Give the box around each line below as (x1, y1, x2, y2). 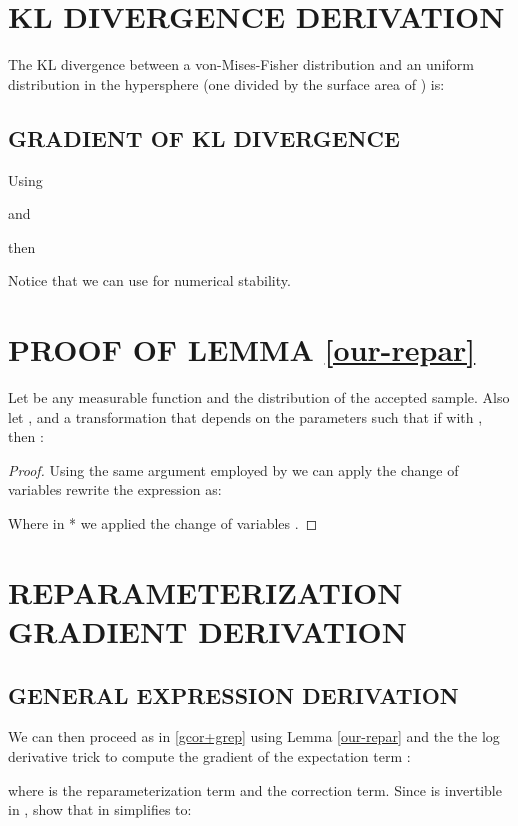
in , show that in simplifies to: (8, 799, 192, 820)
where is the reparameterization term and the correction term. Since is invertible (8, 779, 502, 800)
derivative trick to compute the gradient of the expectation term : (8, 745, 411, 766)
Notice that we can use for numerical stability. (8, 270, 291, 291)
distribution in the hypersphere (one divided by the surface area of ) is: (8, 73, 445, 94)
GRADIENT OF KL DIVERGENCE (8, 122, 400, 153)
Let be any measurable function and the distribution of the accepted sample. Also (8, 387, 510, 408)
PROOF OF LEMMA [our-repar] (8, 329, 476, 370)
